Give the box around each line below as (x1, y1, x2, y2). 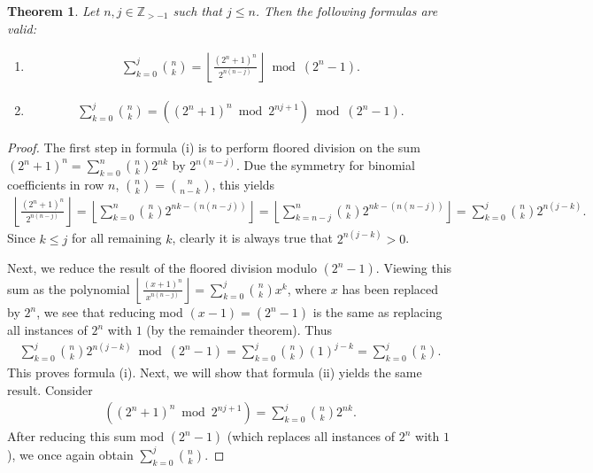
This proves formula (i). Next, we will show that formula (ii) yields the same (7, 363, 422, 382)
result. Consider (7, 380, 93, 399)
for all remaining (71, 229, 162, 247)
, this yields (212, 175, 275, 194)
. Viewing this (375, 259, 452, 277)
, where (287, 279, 327, 298)
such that (173, 2, 222, 19)
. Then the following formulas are (255, 2, 438, 19)
